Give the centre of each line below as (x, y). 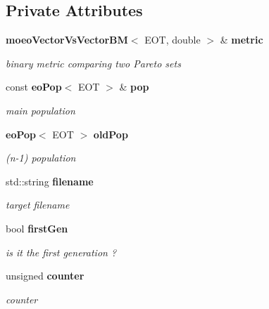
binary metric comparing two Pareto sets (93, 63)
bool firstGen (37, 228)
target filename (38, 205)
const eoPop (34, 87)
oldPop (111, 134)
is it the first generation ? (61, 252)
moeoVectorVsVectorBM (67, 40)
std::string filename (50, 181)
